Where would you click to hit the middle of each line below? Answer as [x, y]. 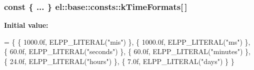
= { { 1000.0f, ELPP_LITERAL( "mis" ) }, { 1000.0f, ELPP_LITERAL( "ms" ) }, [127, 41]
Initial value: [26, 25]
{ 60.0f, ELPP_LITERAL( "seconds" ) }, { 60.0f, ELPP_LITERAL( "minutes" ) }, [127, 51]
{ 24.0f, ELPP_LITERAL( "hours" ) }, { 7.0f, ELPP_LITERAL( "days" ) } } [119, 61]
